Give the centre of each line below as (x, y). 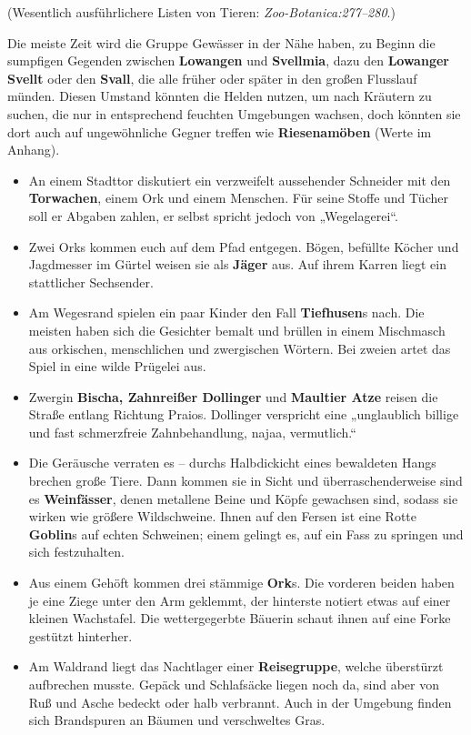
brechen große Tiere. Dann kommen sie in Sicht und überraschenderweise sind (246, 481)
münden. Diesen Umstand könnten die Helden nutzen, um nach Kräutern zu (220, 96)
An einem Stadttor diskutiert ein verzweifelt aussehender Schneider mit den (240, 180)
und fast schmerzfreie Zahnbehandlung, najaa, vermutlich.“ (192, 432)
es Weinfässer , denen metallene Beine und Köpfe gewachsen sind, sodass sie (243, 498)
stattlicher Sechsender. (91, 282)
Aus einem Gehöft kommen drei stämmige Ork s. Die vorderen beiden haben (241, 583)
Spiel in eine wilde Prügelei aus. (117, 366)
